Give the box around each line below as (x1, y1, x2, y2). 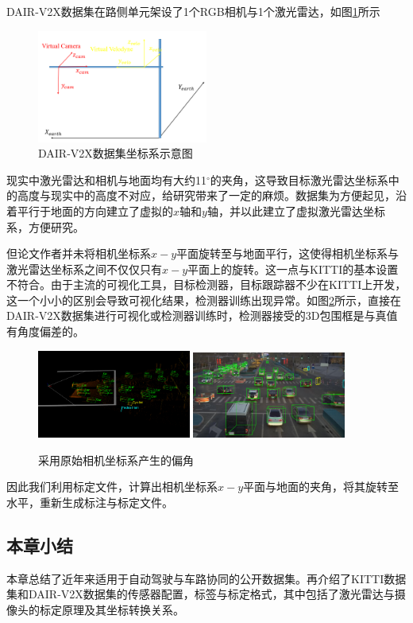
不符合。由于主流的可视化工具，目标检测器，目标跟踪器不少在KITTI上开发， (6, 276, 407, 293)
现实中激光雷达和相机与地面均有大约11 (6, 171, 206, 188)
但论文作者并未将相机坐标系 (6, 245, 151, 262)
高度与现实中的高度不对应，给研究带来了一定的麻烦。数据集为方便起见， (17, 187, 396, 204)
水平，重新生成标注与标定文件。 (6, 493, 173, 510)
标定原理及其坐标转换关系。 (39, 601, 184, 617)
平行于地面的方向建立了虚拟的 (17, 202, 173, 219)
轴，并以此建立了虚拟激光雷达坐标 (206, 202, 385, 219)
